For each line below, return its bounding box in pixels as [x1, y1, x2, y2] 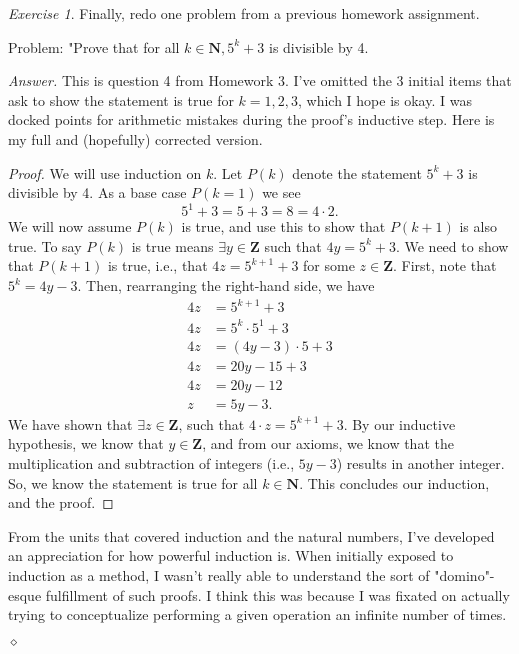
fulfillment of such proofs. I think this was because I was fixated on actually [45, 584, 510, 605]
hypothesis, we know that [8, 433, 164, 454]
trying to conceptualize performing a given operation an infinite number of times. [8, 604, 507, 625]
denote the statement [292, 162, 422, 183]
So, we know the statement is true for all [8, 472, 258, 493]
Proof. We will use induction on [8, 162, 202, 183]
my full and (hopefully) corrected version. [8, 128, 263, 149]
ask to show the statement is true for [8, 89, 234, 110]
